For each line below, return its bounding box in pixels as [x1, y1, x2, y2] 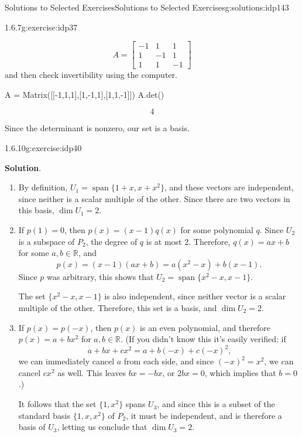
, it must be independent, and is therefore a [126, 409, 282, 421]
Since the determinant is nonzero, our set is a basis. [5, 122, 190, 134]
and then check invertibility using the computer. [5, 69, 177, 81]
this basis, [18, 204, 54, 216]
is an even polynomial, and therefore [140, 321, 271, 333]
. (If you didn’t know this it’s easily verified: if [121, 333, 286, 345]
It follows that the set [18, 398, 97, 410]
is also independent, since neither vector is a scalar [104, 290, 286, 302]
